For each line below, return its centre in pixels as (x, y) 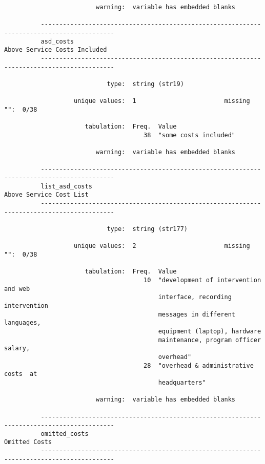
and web (17, 289)
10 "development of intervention (202, 280)
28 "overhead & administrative (199, 365)
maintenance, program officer (210, 340)
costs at (21, 374)
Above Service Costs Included (56, 50)
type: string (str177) (147, 229)
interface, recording (195, 297)
